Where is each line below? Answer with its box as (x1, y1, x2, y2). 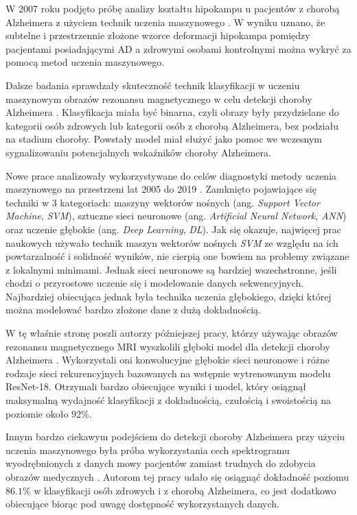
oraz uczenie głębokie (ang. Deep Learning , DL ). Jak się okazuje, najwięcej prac (5, 221, 342, 236)
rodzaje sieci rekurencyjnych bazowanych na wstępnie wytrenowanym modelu (5, 366, 331, 380)
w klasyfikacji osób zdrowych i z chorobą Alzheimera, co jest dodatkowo (34, 483, 336, 497)
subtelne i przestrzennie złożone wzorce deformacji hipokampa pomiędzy (5, 28, 310, 43)
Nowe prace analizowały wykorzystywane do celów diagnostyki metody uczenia (5, 168, 337, 182)
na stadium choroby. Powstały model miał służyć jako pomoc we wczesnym (5, 132, 323, 146)
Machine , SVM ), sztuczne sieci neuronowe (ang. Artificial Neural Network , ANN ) (5, 208, 347, 223)
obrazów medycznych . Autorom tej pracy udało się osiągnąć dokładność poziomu (5, 470, 349, 483)
